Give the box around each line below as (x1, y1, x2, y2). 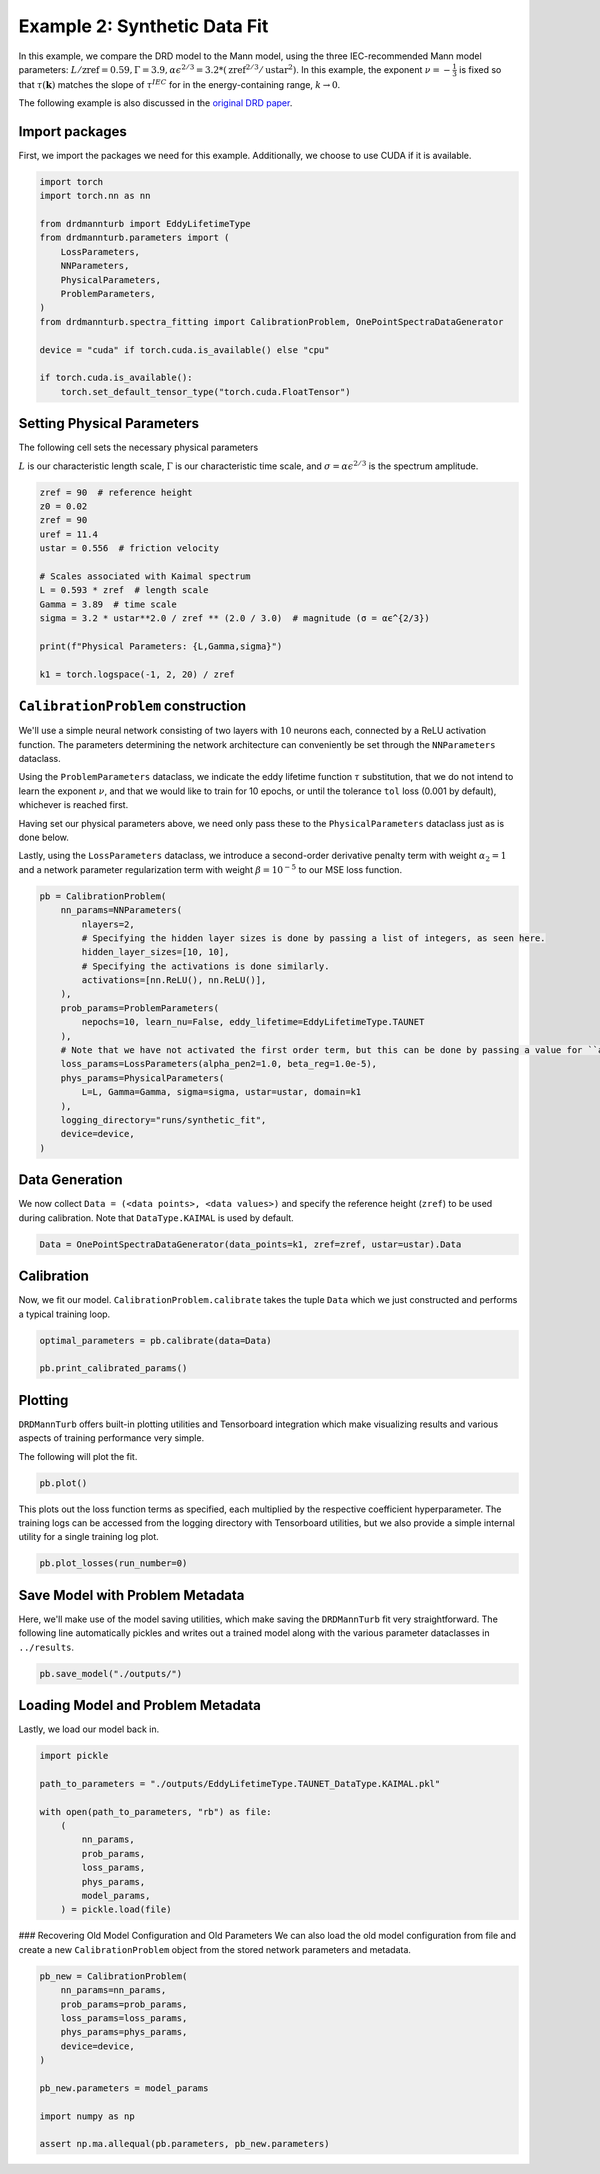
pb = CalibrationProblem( (39, 890, 167, 902)
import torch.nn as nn (39, 190, 151, 202)
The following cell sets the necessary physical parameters (18, 441, 259, 454)
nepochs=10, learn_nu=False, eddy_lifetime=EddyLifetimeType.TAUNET (81, 1016, 425, 1028)
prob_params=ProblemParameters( (60, 1002, 220, 1014)
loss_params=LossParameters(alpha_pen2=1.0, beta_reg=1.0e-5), (60, 1058, 378, 1070)
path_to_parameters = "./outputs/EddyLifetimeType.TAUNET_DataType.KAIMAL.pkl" (39, 1778, 441, 1789)
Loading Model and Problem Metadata (18, 1696, 262, 1714)
